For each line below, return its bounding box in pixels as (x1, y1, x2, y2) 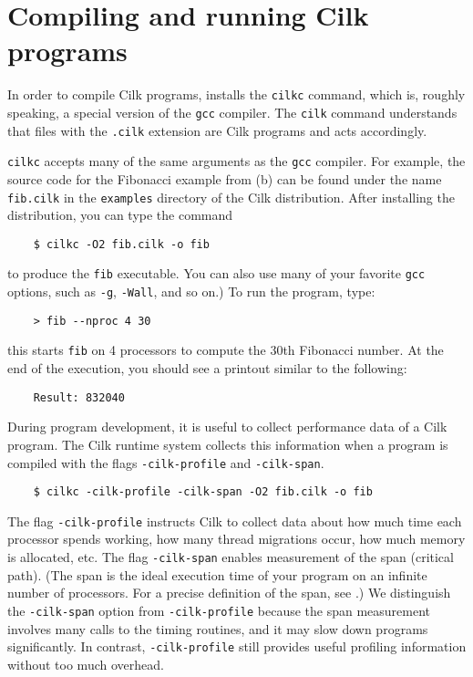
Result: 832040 (33, 391, 125, 404)
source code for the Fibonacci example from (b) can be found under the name (7, 169, 442, 188)
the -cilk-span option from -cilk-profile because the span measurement (7, 600, 431, 620)
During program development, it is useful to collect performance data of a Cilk (7, 417, 447, 436)
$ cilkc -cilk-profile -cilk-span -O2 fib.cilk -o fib (33, 485, 373, 499)
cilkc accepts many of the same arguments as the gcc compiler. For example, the (7, 151, 466, 171)
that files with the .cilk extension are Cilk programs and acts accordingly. (7, 120, 427, 140)
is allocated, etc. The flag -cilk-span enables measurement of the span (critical (7, 547, 454, 567)
